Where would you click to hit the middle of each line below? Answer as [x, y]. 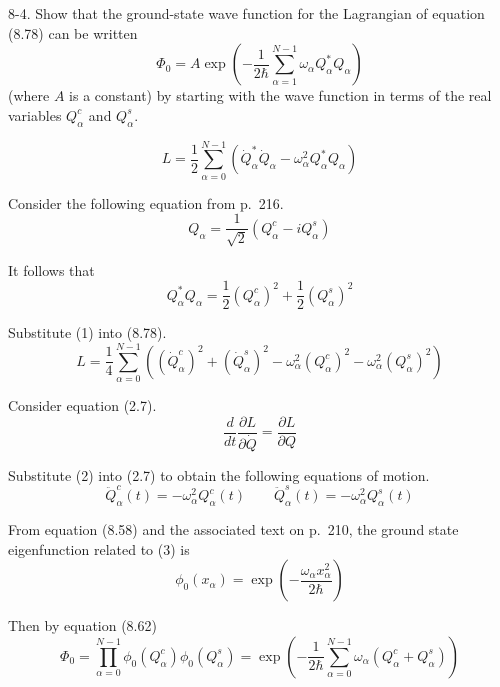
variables [35, 114]
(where [29, 95]
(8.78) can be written [73, 32]
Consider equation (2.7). [82, 405]
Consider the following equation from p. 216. [146, 202]
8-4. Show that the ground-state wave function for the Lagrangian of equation [246, 13]
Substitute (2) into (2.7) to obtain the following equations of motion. [219, 474]
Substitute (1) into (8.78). [87, 332]
